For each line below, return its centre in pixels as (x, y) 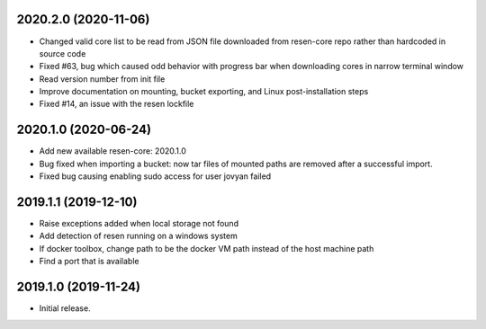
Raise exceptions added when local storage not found (139, 224)
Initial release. (65, 308)
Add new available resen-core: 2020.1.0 (112, 151)
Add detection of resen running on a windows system (138, 236)
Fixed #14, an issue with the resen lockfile (117, 104)
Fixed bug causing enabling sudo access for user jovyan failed (155, 176)
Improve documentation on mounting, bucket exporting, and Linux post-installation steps (204, 92)
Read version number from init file (102, 79)
